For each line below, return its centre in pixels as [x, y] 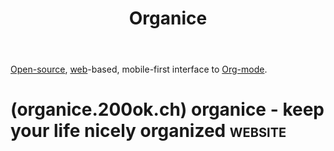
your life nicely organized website [148, 131]
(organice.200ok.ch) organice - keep [167, 109]
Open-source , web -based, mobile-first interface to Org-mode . [139, 69]
